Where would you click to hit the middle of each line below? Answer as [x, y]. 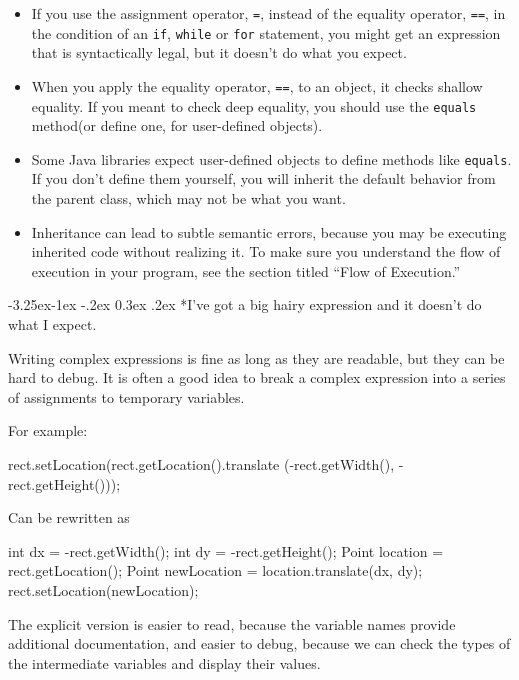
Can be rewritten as [69, 517]
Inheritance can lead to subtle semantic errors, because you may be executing [269, 231]
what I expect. [52, 324]
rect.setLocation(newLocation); [103, 589]
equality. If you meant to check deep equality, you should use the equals [254, 105]
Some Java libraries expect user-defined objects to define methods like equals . [271, 158]
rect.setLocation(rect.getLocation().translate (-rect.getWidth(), [201, 464]
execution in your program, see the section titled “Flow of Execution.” [246, 270]
